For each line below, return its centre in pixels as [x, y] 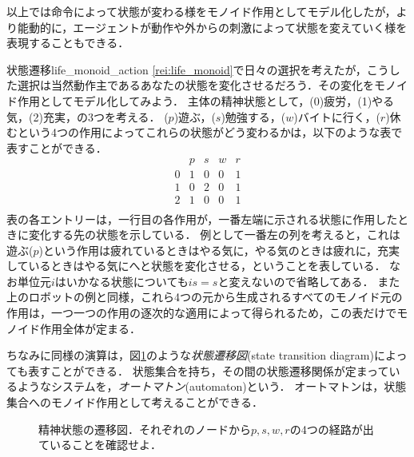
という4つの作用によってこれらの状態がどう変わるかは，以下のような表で [210, 132]
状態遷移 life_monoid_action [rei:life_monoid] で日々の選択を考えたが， [187, 69]
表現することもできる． [68, 43]
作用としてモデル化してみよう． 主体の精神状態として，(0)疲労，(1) [195, 100]
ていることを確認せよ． [100, 445]
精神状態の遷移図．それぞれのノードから [145, 429]
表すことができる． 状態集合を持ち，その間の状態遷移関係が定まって [209, 370]
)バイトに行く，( [337, 116]
